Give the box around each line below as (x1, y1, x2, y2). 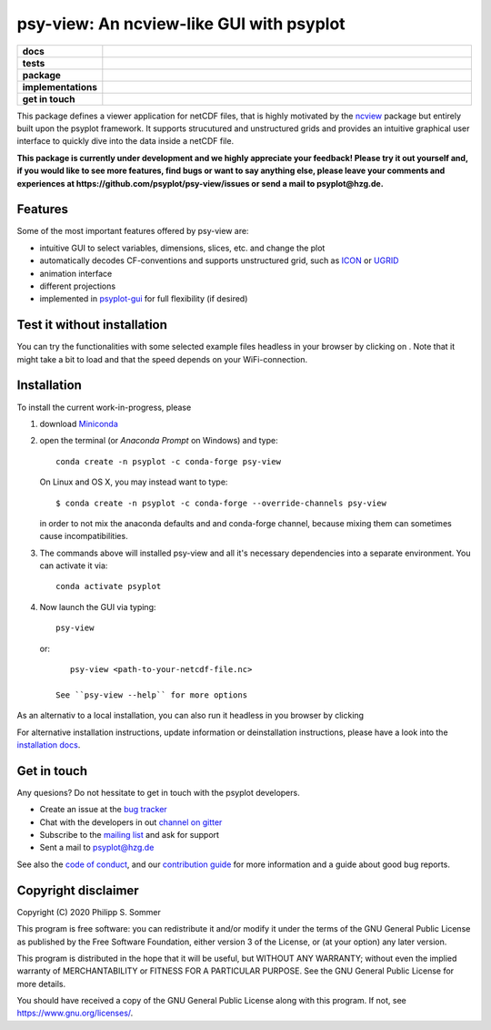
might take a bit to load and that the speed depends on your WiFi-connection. (16, 353, 308, 364)
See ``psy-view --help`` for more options (55, 689, 248, 700)
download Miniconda (39, 418, 118, 429)
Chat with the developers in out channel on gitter (39, 816, 223, 828)
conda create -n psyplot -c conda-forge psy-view (55, 456, 282, 466)
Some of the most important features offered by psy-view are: (16, 226, 249, 237)
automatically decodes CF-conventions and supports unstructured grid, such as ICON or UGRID (39, 255, 399, 266)
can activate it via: (39, 560, 108, 571)
